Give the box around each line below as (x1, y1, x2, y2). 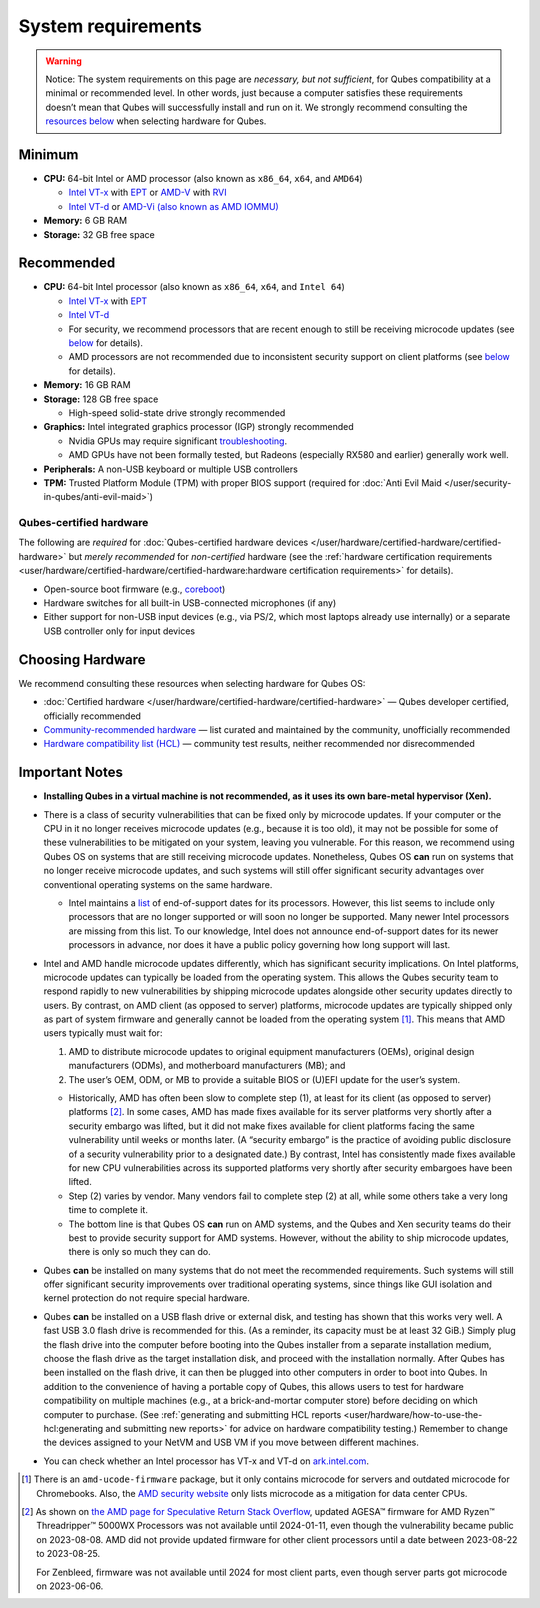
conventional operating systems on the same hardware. (43, 878, 273, 890)
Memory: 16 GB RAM (43, 379, 131, 391)
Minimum (18, 146, 79, 163)
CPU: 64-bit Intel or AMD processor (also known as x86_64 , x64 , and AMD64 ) (43, 173, 364, 185)
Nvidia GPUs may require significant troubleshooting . (68, 435, 288, 447)
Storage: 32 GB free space (43, 228, 155, 240)
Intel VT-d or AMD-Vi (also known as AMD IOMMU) (68, 200, 279, 212)
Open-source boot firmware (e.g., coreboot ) (43, 583, 226, 595)
